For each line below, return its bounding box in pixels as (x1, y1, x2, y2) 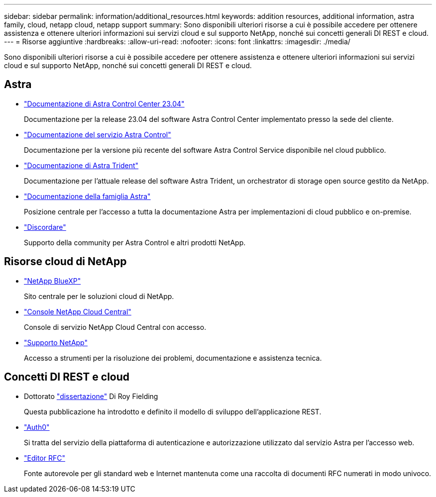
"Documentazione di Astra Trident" (24, 161, 139, 170)
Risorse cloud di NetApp (4, 255, 127, 268)
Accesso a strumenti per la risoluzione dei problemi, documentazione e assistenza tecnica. (24, 353, 322, 362)
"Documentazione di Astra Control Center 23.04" (24, 99, 185, 108)
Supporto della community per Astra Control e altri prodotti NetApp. (24, 238, 246, 247)
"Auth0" (24, 422, 50, 431)
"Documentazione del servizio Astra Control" (24, 130, 171, 139)
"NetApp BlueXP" (24, 276, 81, 285)
